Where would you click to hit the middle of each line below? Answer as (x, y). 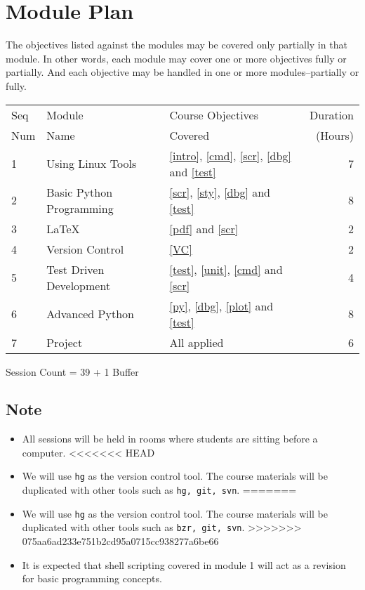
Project (65, 342)
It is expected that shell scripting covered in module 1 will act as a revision (184, 564)
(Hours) (335, 135)
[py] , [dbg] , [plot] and (221, 306)
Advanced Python (90, 314)
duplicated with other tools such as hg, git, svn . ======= (159, 490)
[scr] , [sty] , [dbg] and (220, 192)
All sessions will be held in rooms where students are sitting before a (170, 439)
